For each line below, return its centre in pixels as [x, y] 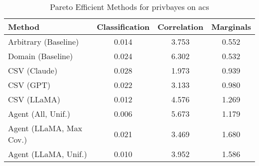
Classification [123, 27]
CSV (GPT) [29, 85]
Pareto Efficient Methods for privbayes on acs [129, 7]
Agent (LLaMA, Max [45, 128]
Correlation [181, 27]
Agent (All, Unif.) [39, 114]
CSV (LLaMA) [34, 99]
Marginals [231, 27]
